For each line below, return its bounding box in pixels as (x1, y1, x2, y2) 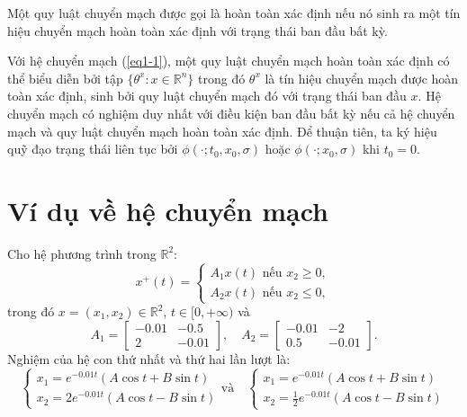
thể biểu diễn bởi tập (7, 68, 123, 87)
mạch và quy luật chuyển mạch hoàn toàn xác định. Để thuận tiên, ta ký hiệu (7, 121, 437, 140)
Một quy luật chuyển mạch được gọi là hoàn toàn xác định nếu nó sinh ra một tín (7, 4, 461, 22)
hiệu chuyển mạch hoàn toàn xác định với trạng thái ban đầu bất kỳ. (7, 21, 388, 40)
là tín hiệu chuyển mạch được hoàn (265, 68, 459, 87)
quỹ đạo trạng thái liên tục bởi (7, 139, 178, 158)
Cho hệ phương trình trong (7, 244, 157, 262)
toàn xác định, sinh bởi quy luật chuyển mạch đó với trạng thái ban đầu (7, 86, 407, 105)
